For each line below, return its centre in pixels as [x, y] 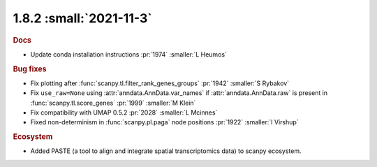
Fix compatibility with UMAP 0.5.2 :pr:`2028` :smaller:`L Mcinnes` [124, 112]
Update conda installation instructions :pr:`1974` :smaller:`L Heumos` [128, 54]
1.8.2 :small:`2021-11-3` [83, 18]
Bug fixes [30, 68]
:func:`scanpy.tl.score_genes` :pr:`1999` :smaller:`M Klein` [113, 103]
